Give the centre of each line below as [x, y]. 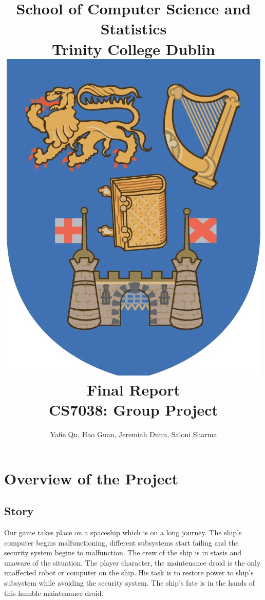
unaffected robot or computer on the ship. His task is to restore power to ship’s [129, 573]
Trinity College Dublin [134, 49]
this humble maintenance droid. [54, 593]
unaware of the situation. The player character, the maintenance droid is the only [132, 562]
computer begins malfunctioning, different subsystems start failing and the [121, 542]
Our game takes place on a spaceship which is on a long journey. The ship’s [123, 532]
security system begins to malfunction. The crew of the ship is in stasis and [123, 552]
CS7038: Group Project [134, 410]
